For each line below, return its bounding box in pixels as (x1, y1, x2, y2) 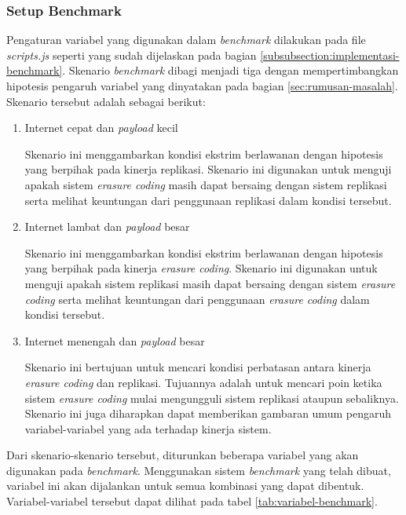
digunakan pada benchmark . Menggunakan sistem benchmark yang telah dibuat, (6, 462, 391, 478)
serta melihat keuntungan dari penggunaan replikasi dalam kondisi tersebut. (24, 192, 392, 208)
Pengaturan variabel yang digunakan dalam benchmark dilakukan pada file (6, 31, 366, 48)
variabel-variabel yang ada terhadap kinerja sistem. (24, 420, 272, 436)
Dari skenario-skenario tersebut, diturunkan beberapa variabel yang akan (6, 447, 359, 463)
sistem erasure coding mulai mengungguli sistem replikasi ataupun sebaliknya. (24, 389, 399, 406)
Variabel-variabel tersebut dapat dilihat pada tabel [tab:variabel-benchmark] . (6, 493, 378, 510)
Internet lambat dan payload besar (24, 218, 190, 235)
